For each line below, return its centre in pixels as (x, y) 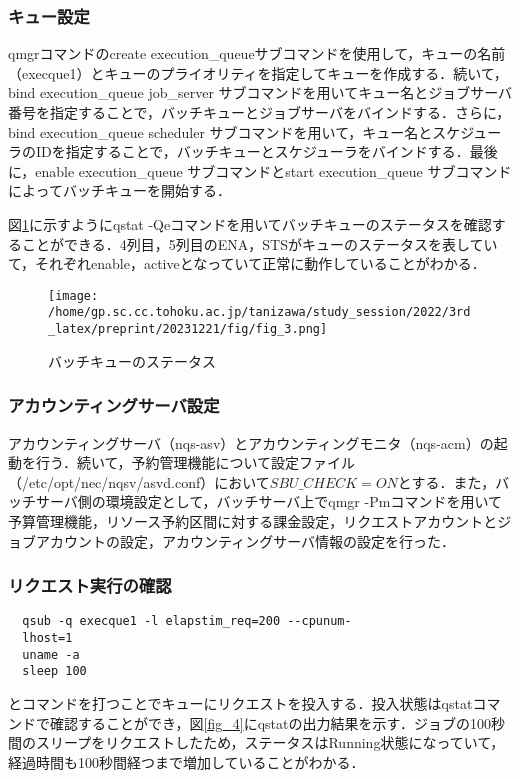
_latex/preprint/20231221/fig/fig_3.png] (188, 329)
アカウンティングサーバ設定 (114, 405)
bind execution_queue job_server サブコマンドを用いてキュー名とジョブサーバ (260, 92)
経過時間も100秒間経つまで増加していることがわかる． (186, 761)
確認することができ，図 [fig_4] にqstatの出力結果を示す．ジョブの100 (270, 722)
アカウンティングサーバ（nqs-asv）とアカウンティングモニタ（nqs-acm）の (251, 442)
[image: (73, 295)
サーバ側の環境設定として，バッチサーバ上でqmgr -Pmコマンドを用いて (268, 501)
